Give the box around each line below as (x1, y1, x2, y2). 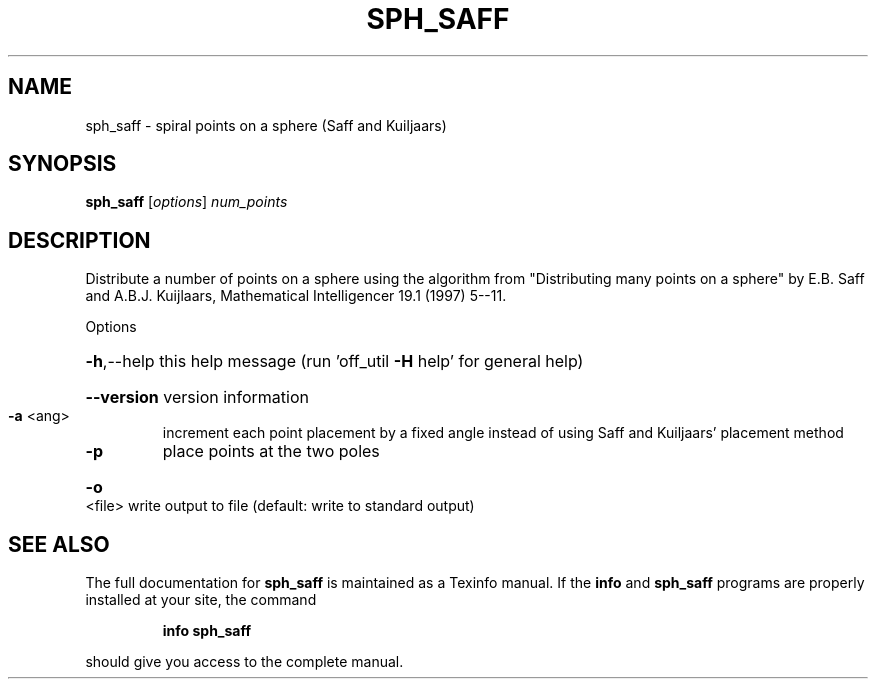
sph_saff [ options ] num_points (85, 193, 288, 211)
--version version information (85, 387, 309, 408)
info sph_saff (162, 622, 252, 640)
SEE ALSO (8, 531, 110, 557)
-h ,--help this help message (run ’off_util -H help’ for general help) (85, 351, 584, 372)
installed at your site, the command (85, 591, 317, 609)
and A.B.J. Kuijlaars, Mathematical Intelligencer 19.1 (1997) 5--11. (85, 287, 507, 305)
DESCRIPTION (8, 227, 151, 253)
